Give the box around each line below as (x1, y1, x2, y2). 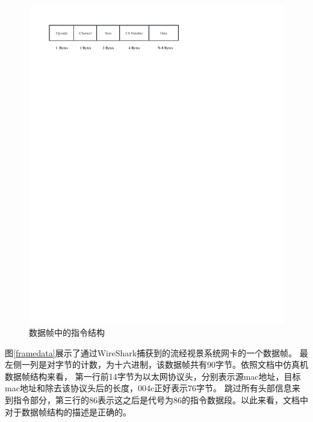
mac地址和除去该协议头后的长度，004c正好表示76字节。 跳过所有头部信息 (5, 382, 292, 394)
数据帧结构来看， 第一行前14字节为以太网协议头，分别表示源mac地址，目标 (5, 370, 301, 382)
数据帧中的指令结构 (29, 326, 105, 339)
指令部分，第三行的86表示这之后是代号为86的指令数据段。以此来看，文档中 (13, 394, 308, 406)
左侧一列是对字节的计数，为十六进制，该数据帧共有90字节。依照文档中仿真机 (5, 358, 308, 371)
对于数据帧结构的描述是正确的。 (5, 405, 131, 418)
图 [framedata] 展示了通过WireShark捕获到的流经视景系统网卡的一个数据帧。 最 (5, 346, 308, 359)
